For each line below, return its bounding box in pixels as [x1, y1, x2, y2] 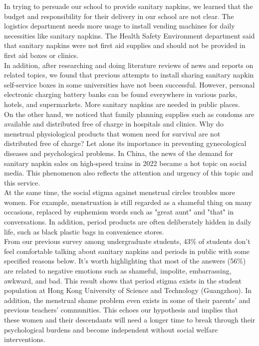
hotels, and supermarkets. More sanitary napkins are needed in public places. [4, 98, 240, 109]
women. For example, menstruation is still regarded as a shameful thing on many [4, 196, 252, 207]
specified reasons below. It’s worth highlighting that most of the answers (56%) [4, 255, 246, 266]
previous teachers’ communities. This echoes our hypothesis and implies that [4, 304, 238, 315]
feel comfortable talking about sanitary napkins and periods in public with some [4, 245, 250, 256]
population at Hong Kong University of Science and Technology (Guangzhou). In [4, 285, 252, 295]
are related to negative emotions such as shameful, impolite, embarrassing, [4, 265, 232, 276]
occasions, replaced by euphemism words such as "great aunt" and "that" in [4, 206, 234, 217]
